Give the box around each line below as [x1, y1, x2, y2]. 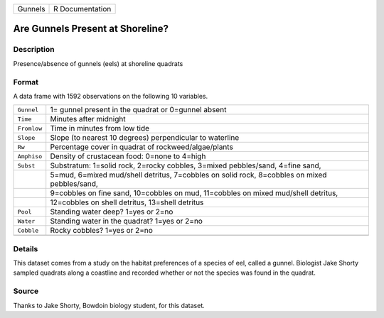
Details [13, 243, 38, 253]
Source [13, 286, 39, 296]
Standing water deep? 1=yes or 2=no [50, 207, 174, 216]
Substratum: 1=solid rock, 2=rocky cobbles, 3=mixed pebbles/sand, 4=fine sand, [50, 160, 321, 170]
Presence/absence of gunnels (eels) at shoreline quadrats [13, 59, 183, 67]
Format [13, 77, 39, 87]
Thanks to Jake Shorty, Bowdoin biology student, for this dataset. [13, 301, 206, 309]
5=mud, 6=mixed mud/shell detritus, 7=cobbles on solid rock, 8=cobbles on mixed [50, 170, 327, 180]
